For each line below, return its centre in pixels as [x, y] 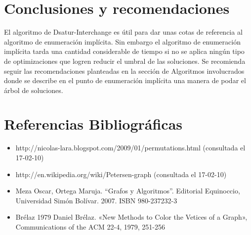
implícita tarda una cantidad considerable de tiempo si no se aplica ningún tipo [124, 51]
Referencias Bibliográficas [93, 124]
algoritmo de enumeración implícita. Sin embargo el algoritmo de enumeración [122, 41]
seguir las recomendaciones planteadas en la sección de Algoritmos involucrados [124, 70]
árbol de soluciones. [34, 90]
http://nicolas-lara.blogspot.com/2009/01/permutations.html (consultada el [130, 148]
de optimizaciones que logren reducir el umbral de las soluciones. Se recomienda [125, 61]
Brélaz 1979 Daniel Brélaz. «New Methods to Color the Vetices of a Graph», [131, 217]
